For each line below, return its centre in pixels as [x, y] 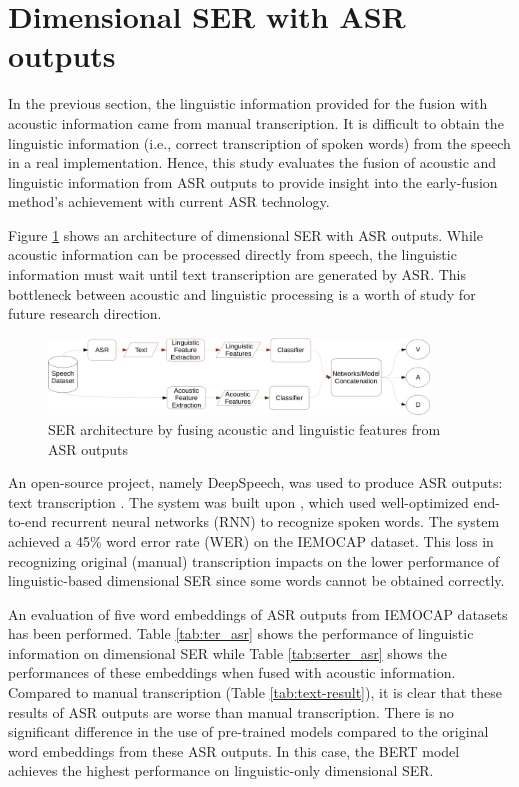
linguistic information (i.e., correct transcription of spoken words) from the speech [259, 142]
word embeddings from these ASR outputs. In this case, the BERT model [234, 750]
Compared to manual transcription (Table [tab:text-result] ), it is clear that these [255, 692]
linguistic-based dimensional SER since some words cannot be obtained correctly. [256, 580]
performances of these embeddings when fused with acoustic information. [232, 672]
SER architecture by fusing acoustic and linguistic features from [244, 428]
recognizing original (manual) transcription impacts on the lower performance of [254, 560]
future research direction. [85, 313]
